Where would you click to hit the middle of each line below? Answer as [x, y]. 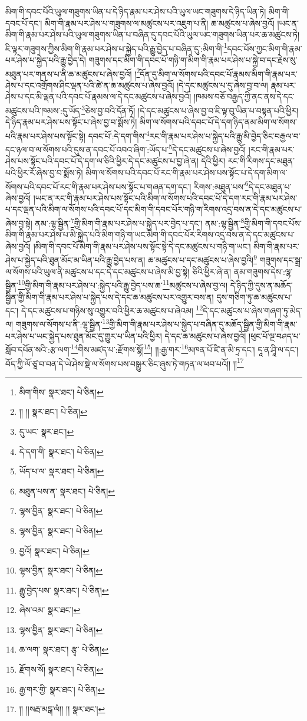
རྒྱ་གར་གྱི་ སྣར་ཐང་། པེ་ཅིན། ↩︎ [62, 689]
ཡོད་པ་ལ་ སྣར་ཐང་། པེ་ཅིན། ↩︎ [62, 471]
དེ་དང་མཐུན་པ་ [270, 186]
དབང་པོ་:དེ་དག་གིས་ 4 [119, 135]
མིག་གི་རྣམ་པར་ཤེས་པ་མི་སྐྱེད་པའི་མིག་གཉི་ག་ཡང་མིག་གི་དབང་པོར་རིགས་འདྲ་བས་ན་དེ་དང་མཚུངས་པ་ [150, 235]
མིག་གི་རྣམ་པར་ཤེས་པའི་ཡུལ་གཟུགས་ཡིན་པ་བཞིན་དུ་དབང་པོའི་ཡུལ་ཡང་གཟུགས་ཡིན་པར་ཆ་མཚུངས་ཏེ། [153, 35]
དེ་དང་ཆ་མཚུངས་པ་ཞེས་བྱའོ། [205, 335]
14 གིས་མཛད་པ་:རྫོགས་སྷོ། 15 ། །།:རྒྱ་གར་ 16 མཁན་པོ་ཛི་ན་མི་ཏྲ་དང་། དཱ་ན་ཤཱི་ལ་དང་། [185, 348]
